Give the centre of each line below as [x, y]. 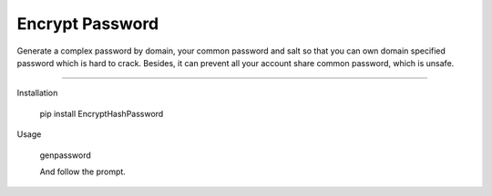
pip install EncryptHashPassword [102, 113]
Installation [37, 93]
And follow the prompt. [83, 171]
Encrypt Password [88, 24]
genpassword [65, 155]
